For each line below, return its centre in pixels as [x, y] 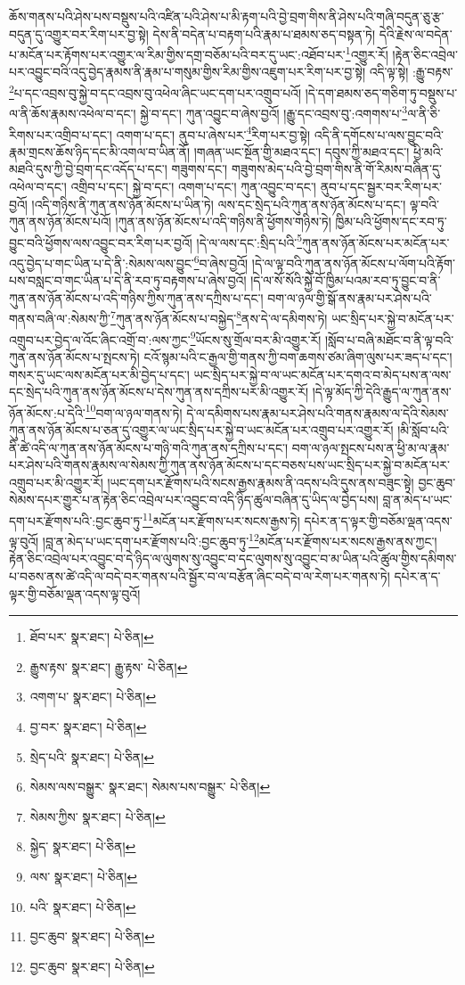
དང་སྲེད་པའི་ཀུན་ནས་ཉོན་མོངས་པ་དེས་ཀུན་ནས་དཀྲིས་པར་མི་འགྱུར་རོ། [159, 392]
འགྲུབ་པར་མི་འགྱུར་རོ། [56, 482]
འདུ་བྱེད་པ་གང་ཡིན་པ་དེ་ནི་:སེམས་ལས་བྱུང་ [102, 263]
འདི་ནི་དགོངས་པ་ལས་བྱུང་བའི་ [379, 134]
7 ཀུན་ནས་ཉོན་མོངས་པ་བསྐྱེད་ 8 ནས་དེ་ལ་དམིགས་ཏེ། [219, 317]
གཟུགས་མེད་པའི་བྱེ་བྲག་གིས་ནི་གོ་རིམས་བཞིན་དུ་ [337, 169]
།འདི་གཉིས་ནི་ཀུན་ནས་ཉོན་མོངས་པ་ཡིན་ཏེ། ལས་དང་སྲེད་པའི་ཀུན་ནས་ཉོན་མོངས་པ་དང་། [219, 204]
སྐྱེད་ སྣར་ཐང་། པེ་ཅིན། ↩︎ [83, 846]
